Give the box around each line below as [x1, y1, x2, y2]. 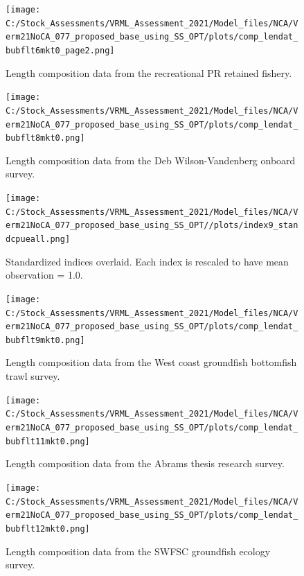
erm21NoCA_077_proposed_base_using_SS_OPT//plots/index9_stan [6, 220, 298, 231]
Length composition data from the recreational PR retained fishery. [6, 65, 292, 80]
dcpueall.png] [6, 234, 71, 244]
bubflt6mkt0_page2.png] [6, 45, 115, 55]
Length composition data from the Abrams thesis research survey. [6, 456, 285, 471]
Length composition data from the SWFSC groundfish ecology [6, 543, 271, 558]
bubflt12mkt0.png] [6, 523, 90, 534]
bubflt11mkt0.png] [6, 436, 90, 446]
